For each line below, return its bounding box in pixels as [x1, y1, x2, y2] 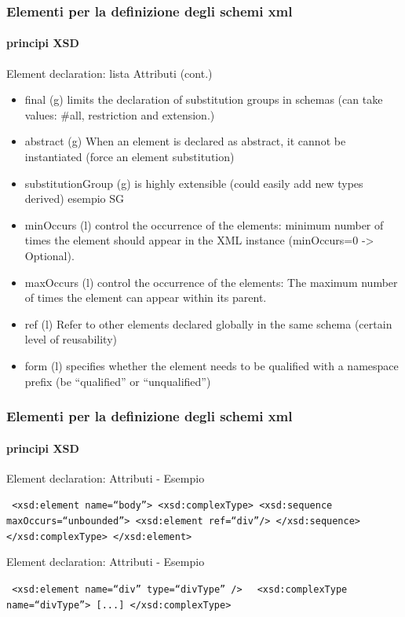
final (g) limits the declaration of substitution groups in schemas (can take [24, 91, 383, 108]
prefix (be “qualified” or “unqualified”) [24, 373, 211, 389]
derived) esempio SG [24, 190, 125, 207]
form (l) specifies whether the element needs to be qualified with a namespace [24, 357, 399, 373]
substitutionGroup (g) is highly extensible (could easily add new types [24, 174, 363, 191]
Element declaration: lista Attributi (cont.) [6, 64, 213, 81]
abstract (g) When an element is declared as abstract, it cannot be [24, 133, 346, 149]
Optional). [24, 247, 75, 263]
